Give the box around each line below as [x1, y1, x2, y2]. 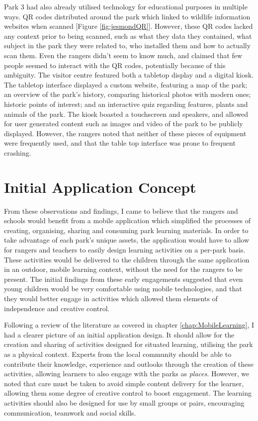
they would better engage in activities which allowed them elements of [4, 293, 218, 303]
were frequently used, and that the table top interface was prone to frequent [4, 138, 236, 148]
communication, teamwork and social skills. [4, 407, 136, 418]
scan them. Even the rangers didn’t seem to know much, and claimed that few [4, 50, 243, 60]
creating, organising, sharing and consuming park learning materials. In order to [4, 225, 249, 235]
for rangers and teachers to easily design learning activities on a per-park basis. [4, 245, 246, 254]
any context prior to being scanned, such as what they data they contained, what [4, 30, 252, 41]
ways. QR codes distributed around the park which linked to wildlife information [4, 11, 251, 21]
